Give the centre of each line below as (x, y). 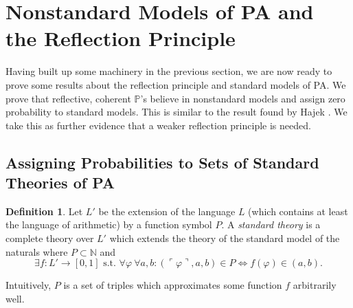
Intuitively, (29, 285)
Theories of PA (60, 183)
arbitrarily (315, 285)
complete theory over (50, 238)
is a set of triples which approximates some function (173, 285)
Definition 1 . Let (44, 211)
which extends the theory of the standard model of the (225, 238)
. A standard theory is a (271, 224)
